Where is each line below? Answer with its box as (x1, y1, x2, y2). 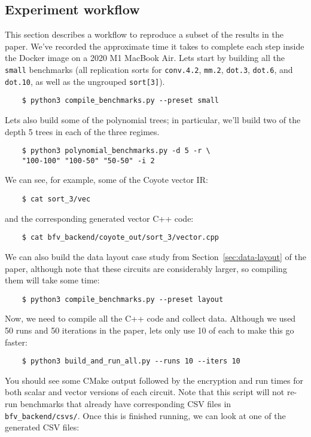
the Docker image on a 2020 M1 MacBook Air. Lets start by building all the (5, 51, 285, 64)
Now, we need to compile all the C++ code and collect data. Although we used (5, 312, 296, 325)
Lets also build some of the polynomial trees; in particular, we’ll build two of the (5, 113, 301, 126)
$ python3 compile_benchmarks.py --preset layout (22, 295, 224, 304)
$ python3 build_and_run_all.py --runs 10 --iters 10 (22, 357, 240, 366)
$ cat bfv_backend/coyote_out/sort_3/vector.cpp (22, 233, 219, 242)
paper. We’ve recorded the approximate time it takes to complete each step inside (5, 39, 304, 52)
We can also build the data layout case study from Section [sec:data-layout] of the (5, 250, 306, 262)
